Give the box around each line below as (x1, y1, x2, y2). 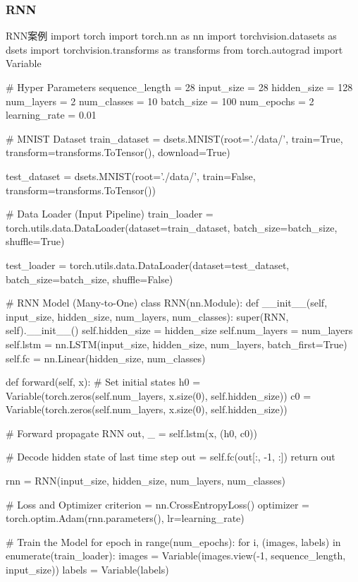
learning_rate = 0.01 (6, 107, 97, 122)
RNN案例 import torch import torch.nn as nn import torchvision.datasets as (6, 28, 337, 43)
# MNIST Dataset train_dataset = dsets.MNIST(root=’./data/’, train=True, (6, 131, 343, 145)
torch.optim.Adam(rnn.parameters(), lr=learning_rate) (6, 511, 245, 525)
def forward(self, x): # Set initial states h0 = (6, 374, 201, 389)
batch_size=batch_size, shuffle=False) (6, 271, 173, 286)
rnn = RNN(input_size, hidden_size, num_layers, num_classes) (6, 473, 286, 488)
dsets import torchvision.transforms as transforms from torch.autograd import (6, 42, 343, 57)
